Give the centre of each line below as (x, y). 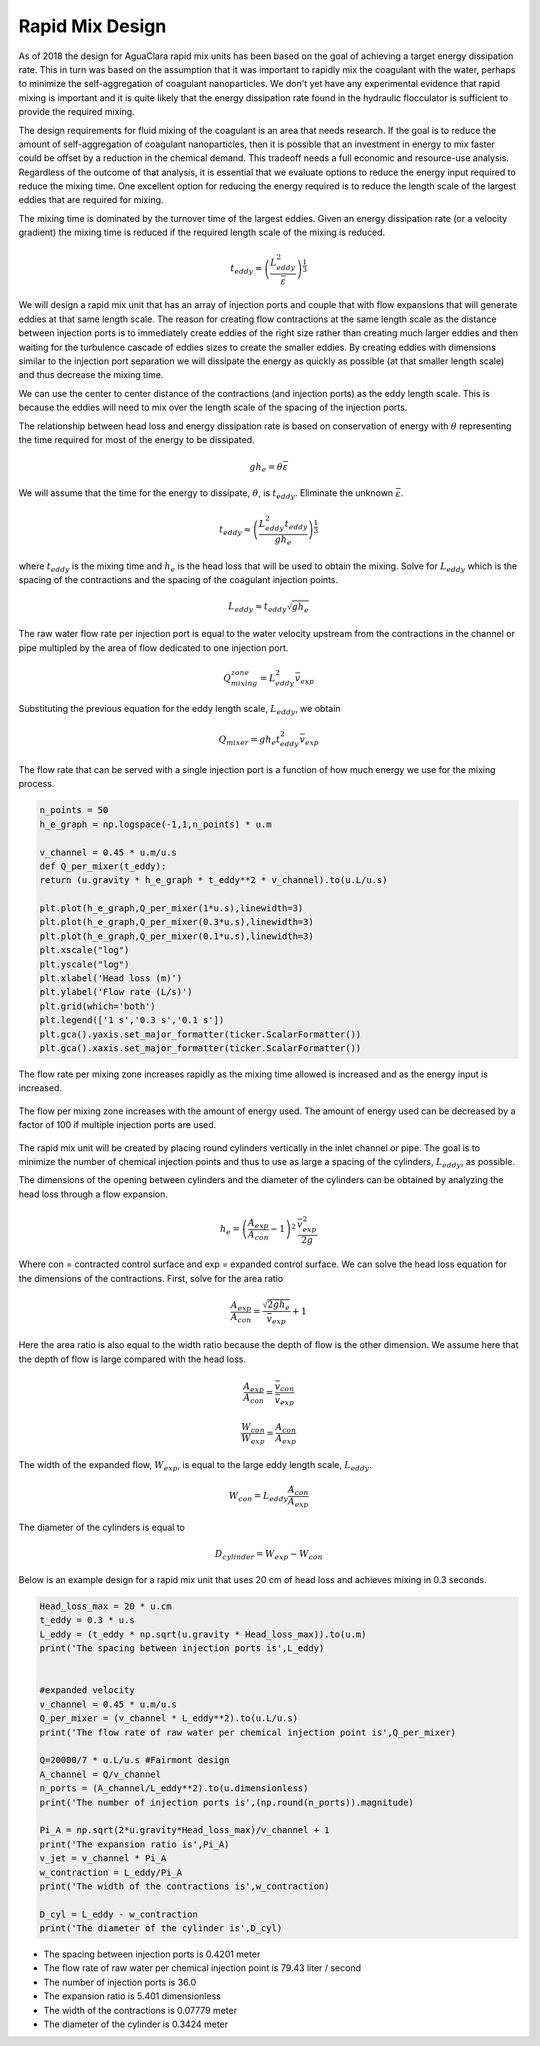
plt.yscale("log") (84, 964)
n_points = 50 (74, 810)
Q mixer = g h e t (249, 740)
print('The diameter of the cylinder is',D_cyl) (161, 1928)
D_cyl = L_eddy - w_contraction (119, 1914)
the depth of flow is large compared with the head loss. (132, 1359)
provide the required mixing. (76, 112)
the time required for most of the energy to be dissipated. (136, 439)
